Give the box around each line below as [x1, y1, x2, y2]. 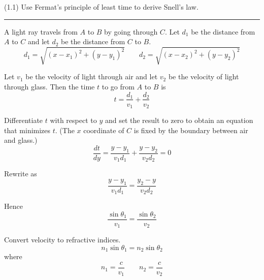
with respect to [50, 115, 97, 126]
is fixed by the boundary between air [134, 125, 248, 135]
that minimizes [4, 125, 51, 135]
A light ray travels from [4, 26, 78, 37]
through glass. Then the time [4, 81, 95, 91]
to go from [102, 81, 135, 91]
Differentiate [4, 115, 43, 126]
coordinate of [83, 125, 124, 135]
